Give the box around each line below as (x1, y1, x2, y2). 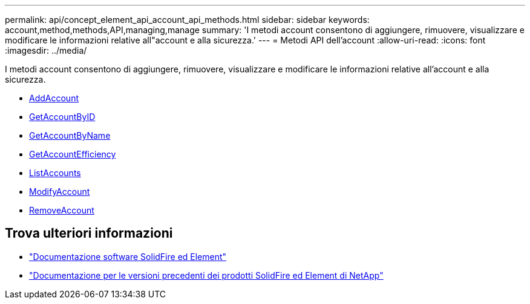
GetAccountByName (29, 130, 111, 141)
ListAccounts (29, 168, 81, 178)
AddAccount (29, 93, 79, 103)
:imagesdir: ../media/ (5, 45, 87, 55)
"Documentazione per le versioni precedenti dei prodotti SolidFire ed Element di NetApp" (29, 270, 384, 280)
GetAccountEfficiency (29, 149, 116, 159)
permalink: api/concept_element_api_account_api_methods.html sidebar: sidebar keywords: (5, 14, 370, 25)
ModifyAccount (29, 186, 90, 197)
